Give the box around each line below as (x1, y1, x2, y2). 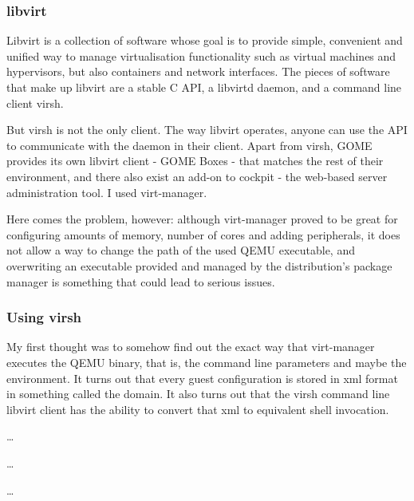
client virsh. (6, 94, 64, 111)
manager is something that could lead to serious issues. (6, 273, 275, 290)
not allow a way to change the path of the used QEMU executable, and (6, 242, 355, 258)
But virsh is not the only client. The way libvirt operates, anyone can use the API (6, 121, 408, 138)
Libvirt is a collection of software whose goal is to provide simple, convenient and (6, 32, 403, 49)
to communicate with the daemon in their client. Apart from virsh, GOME (6, 136, 373, 153)
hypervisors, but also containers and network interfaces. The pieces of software (6, 63, 390, 80)
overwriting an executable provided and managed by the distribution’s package (6, 257, 392, 274)
